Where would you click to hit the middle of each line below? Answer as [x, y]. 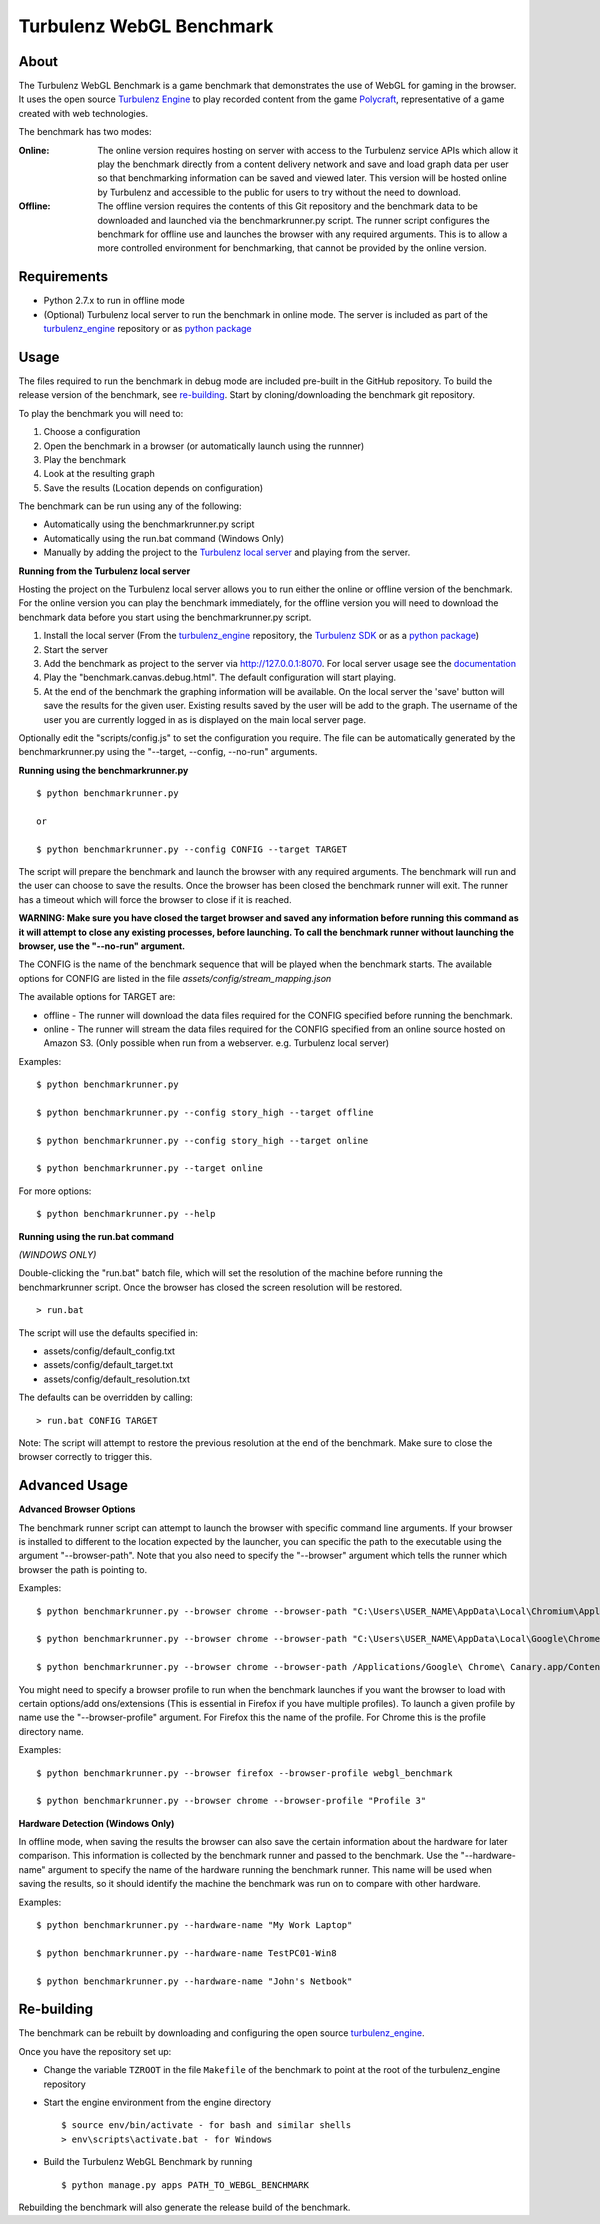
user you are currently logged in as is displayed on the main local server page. [205, 719]
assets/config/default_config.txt [109, 1351]
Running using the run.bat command [96, 1236]
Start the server [76, 649]
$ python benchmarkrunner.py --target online [150, 1168]
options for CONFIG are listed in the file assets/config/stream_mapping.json [175, 978]
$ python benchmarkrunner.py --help [126, 1214]
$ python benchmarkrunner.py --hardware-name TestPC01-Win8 [186, 1953]
